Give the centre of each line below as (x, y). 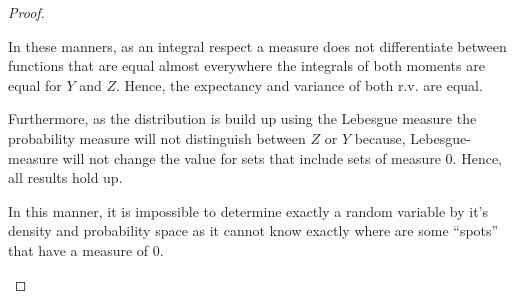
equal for (35, 84)
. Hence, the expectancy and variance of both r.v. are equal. (299, 84)
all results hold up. (65, 177)
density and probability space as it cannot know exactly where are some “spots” (253, 230)
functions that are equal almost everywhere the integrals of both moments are (246, 65)
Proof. (26, 12)
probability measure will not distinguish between (157, 137)
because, (380, 137)
